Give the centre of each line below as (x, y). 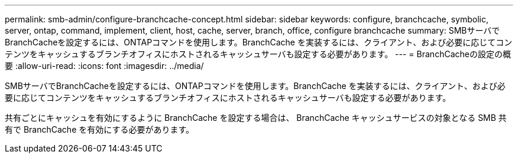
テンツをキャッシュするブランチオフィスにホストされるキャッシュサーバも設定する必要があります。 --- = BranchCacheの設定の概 (258, 54)
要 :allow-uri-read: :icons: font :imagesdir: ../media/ (104, 66)
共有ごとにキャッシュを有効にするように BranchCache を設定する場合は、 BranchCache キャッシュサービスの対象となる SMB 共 (256, 118)
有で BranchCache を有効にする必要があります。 (99, 129)
